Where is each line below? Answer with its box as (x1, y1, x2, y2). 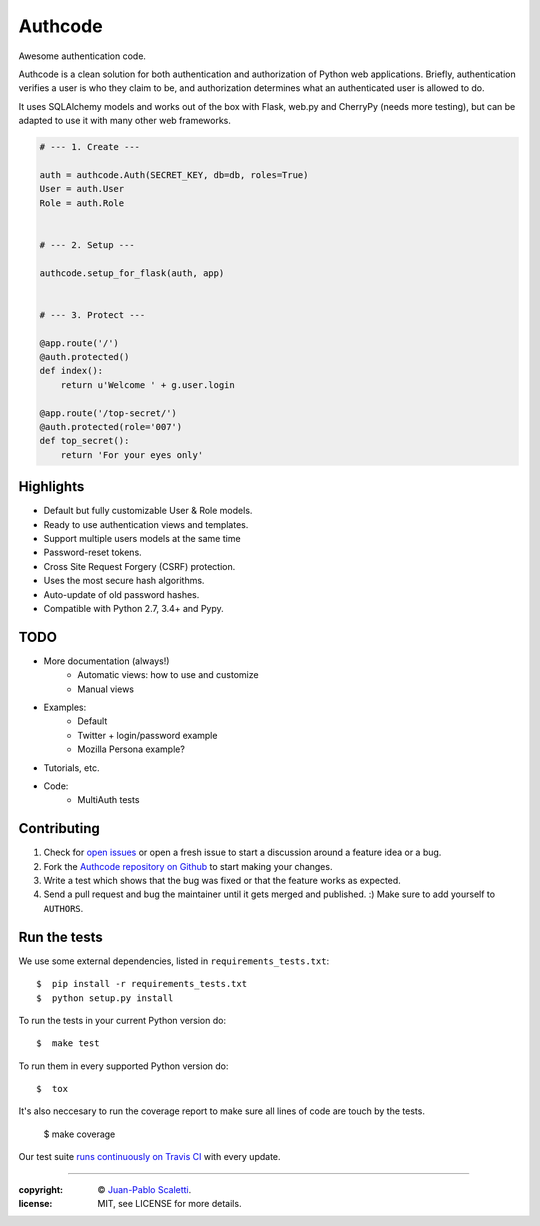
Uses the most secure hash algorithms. (43, 575, 205, 587)
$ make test (36, 1038, 100, 1049)
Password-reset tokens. (43, 546, 142, 559)
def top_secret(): (39, 435, 130, 447)
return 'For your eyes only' (60, 449, 204, 460)
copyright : (18, 1183, 64, 1195)
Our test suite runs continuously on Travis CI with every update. (18, 1151, 281, 1163)
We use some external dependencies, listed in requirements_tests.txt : (18, 955, 330, 967)
